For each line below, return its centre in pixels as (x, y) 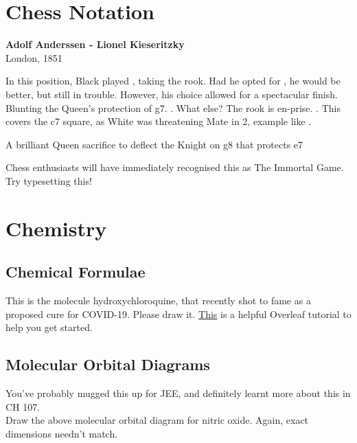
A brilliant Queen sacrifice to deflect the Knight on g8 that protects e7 (154, 144)
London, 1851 (34, 57)
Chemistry (56, 228)
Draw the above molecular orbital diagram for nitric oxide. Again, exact (157, 420)
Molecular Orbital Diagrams (108, 364)
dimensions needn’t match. (62, 433)
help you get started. (49, 327)
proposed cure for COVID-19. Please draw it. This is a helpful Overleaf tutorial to (178, 314)
